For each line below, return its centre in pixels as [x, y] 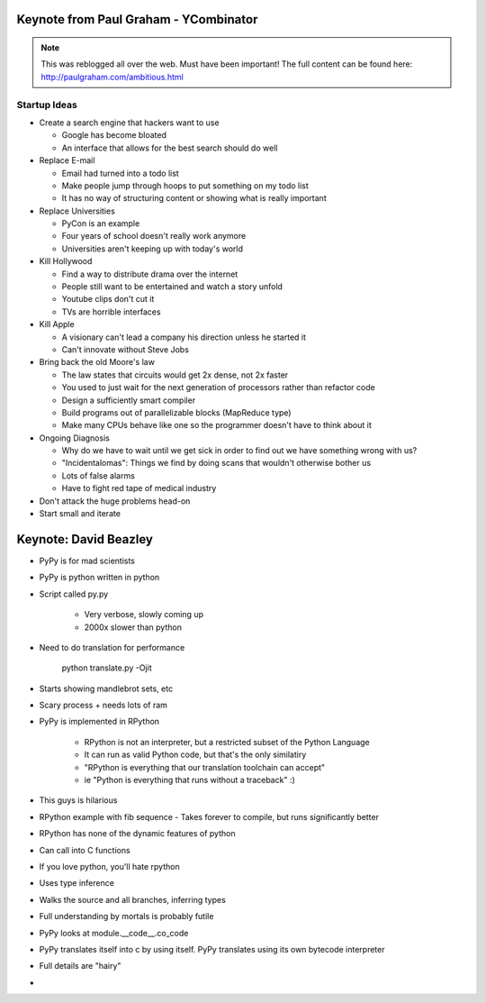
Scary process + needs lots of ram [103, 705]
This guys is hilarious [78, 800]
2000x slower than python [133, 627]
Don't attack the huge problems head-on [115, 501]
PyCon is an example [101, 223]
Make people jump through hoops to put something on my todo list [185, 186]
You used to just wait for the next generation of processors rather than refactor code [218, 388]
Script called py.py [74, 594]
